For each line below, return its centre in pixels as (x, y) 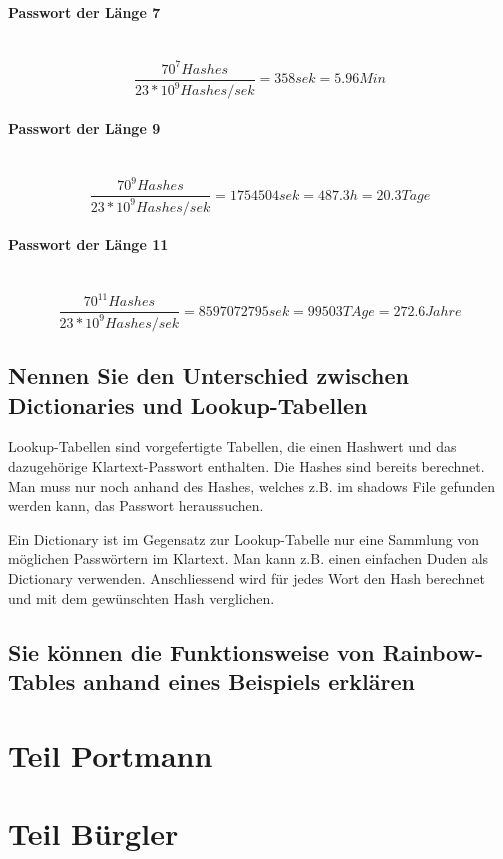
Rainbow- (432, 651)
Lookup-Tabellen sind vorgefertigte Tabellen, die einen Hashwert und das (232, 446)
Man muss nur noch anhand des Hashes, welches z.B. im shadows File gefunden (252, 485)
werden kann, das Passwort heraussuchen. (136, 505)
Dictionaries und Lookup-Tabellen (188, 404)
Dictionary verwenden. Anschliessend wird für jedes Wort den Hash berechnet (246, 578)
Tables (42, 681)
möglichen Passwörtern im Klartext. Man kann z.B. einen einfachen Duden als (248, 558)
